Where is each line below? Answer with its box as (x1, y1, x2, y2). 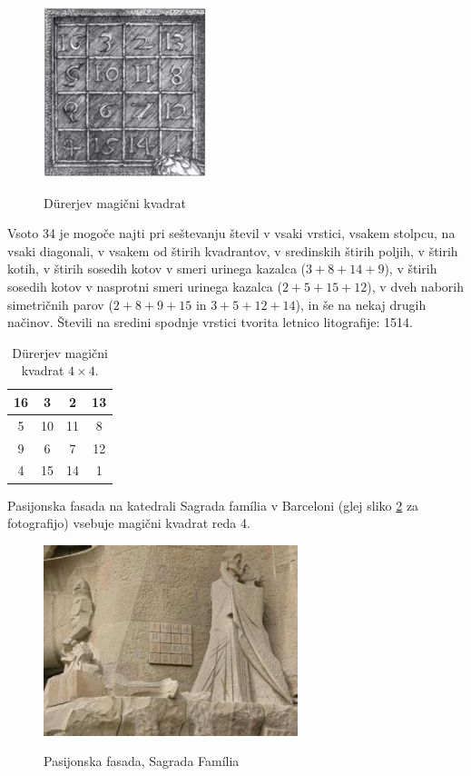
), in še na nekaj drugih (295, 294, 427, 313)
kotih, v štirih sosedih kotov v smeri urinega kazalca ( (7, 259, 307, 278)
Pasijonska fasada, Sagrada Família (44, 751, 240, 771)
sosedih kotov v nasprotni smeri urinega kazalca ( (7, 276, 282, 295)
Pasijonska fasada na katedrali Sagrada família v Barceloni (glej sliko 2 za (7, 495, 419, 514)
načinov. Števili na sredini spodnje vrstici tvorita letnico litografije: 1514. (7, 313, 413, 332)
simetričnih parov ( (7, 294, 113, 313)
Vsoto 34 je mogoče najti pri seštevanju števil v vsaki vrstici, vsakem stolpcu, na (7, 224, 456, 243)
